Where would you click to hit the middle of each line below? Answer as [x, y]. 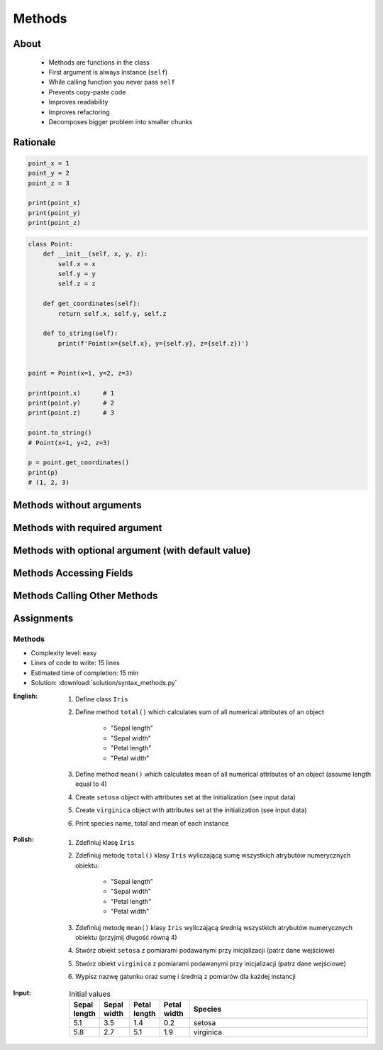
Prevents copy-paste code [87, 92]
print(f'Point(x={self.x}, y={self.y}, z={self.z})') [153, 343]
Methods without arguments [77, 505]
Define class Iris [102, 699]
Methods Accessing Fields [73, 573]
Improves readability [78, 102]
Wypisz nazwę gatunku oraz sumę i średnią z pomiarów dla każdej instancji [185, 977]
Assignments [43, 618]
